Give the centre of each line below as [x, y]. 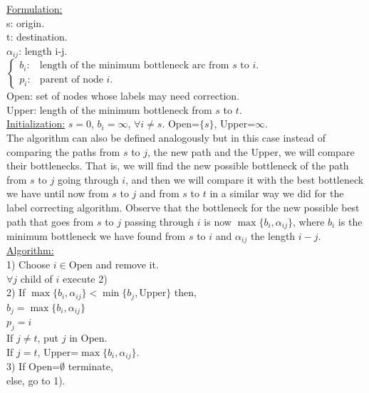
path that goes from [50, 221]
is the [350, 221]
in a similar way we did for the [277, 193]
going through [88, 179]
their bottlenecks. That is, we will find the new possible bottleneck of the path [178, 166]
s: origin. [26, 22]
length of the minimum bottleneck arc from [134, 66]
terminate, [90, 366]
